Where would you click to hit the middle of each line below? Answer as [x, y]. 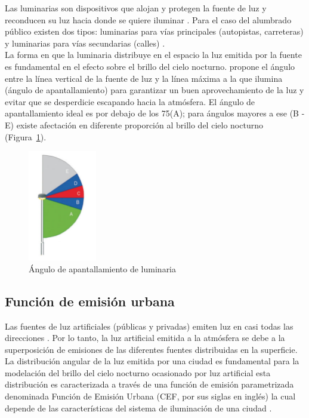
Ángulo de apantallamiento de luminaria [103, 268]
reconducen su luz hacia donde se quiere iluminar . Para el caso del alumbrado [148, 19]
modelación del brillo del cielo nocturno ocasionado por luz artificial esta [138, 372]
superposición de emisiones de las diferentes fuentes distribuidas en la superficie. [151, 349]
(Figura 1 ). [26, 136]
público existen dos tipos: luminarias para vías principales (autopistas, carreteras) [154, 31]
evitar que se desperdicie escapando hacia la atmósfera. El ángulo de [130, 101]
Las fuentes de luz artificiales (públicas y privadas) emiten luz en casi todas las [149, 326]
